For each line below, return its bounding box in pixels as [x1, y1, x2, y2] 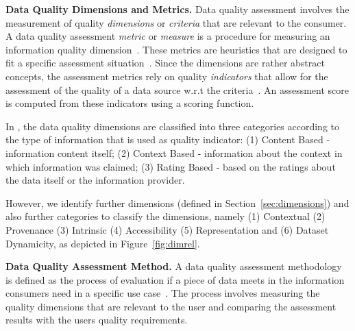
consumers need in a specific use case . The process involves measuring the [5, 286, 320, 300]
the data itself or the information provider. [5, 173, 185, 187]
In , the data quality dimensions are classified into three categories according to [5, 119, 340, 133]
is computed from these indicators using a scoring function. [5, 96, 254, 110]
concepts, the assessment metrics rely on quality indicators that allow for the [5, 69, 328, 83]
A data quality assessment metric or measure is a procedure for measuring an [5, 29, 330, 43]
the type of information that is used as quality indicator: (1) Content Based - [5, 132, 330, 147]
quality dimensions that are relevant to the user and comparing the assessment [5, 299, 336, 313]
